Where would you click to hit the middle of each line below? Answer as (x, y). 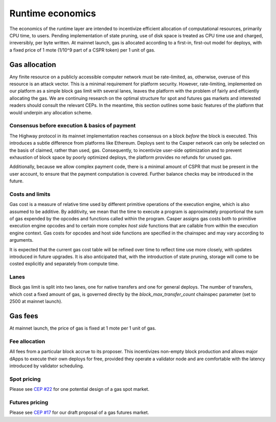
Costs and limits (30, 194)
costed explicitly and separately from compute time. (64, 264)
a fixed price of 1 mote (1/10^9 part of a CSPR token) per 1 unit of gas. (82, 50)
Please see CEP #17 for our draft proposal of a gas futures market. (79, 413)
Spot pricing (25, 379)
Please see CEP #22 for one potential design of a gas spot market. (79, 389)
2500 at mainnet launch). (36, 301)
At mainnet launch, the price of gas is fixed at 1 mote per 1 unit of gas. (83, 328)
